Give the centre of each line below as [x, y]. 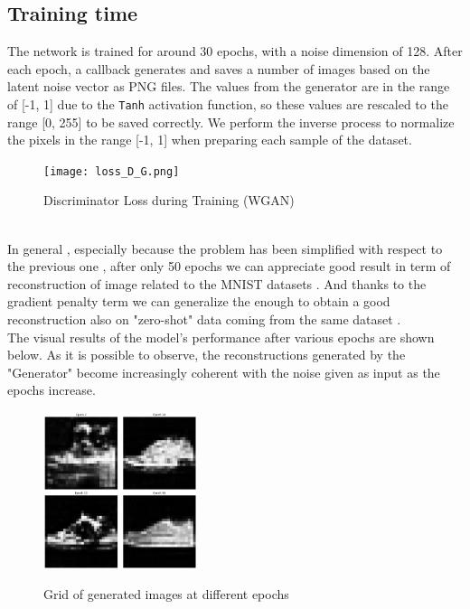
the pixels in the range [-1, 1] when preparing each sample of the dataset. [210, 140]
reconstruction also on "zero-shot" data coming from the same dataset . [204, 319]
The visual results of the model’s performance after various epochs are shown [221, 337]
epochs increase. [52, 390]
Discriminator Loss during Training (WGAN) [169, 200]
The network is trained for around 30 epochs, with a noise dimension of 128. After [235, 51]
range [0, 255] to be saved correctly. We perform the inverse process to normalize [231, 122]
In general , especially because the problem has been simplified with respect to [225, 248]
